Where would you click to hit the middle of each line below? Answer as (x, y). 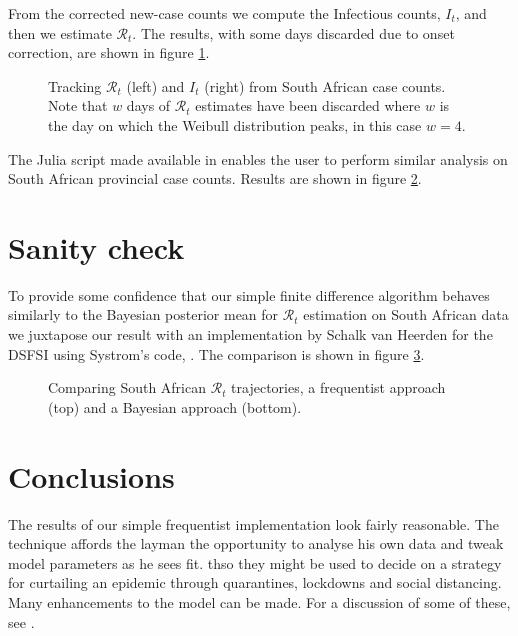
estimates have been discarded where (308, 105)
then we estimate (60, 32)
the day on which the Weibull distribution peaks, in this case (235, 124)
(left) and (155, 85)
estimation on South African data (406, 314)
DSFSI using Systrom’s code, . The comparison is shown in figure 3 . (216, 353)
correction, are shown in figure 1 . (109, 52)
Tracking (75, 85)
